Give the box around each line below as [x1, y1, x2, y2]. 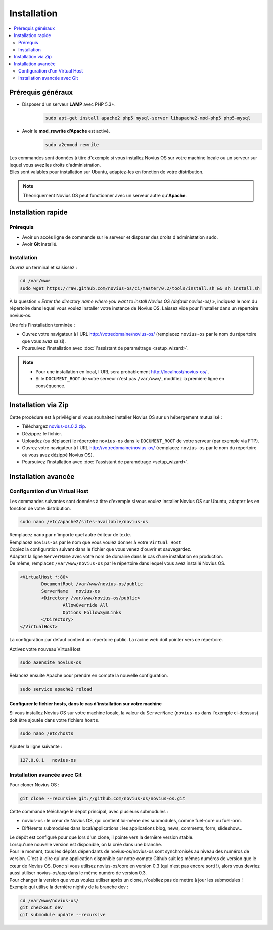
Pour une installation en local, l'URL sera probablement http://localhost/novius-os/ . [35, 368, 209, 375]
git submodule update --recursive [20, 912, 106, 917]
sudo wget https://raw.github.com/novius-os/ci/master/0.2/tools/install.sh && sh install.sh [20, 285, 260, 291]
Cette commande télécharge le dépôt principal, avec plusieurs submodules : [9, 809, 168, 815]
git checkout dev [20, 905, 63, 910]
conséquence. [35, 383, 66, 389]
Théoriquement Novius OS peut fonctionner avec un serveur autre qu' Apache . [23, 192, 187, 198]
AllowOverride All [62, 602, 108, 608]
